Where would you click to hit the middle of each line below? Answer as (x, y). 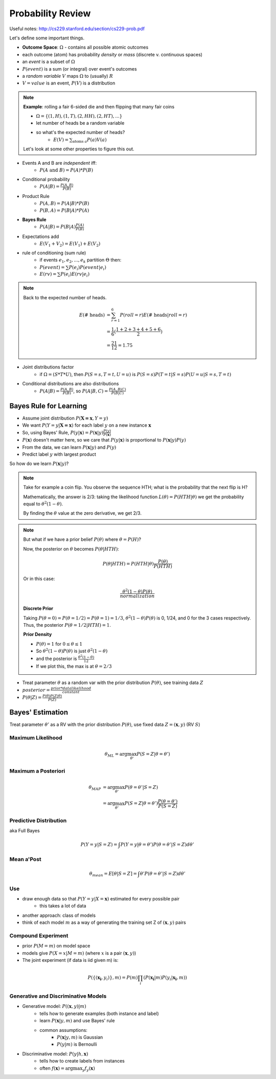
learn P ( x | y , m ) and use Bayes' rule (77, 1021)
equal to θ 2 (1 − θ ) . (43, 504)
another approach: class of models (59, 915)
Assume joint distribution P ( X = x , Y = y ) (65, 418)
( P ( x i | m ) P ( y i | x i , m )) (165, 978)
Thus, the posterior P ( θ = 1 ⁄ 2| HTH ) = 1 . (67, 625)
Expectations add (41, 236)
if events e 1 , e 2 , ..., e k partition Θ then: (80, 261)
